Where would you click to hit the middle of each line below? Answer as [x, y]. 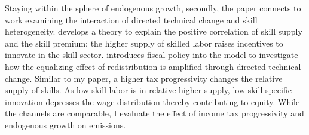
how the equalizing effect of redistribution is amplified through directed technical [153, 66]
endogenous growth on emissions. [65, 125]
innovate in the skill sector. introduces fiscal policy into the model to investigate [152, 55]
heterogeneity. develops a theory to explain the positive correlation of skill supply [154, 31]
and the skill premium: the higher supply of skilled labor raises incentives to [144, 43]
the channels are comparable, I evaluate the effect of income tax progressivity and [154, 113]
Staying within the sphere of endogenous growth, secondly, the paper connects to [153, 8]
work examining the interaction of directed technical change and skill [131, 19]
